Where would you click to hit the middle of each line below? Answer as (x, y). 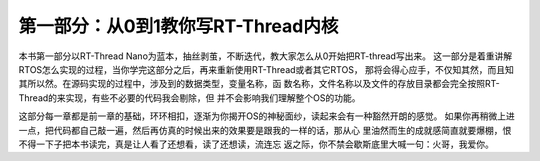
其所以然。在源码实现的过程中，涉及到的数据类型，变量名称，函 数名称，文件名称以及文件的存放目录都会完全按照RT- (259, 84)
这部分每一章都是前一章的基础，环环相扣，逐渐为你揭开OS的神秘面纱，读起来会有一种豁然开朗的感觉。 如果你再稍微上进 (266, 116)
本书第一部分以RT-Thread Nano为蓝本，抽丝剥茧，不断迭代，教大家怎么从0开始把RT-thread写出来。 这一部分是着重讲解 (265, 56)
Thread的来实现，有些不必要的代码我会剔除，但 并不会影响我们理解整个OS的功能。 (189, 97)
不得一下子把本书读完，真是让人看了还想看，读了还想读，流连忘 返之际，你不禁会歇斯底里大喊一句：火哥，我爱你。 (256, 144)
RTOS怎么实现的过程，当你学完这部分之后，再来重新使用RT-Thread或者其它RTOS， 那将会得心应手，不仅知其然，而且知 (266, 69)
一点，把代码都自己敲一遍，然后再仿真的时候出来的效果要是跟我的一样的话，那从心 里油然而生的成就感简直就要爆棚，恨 (265, 130)
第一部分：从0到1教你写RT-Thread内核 (178, 26)
